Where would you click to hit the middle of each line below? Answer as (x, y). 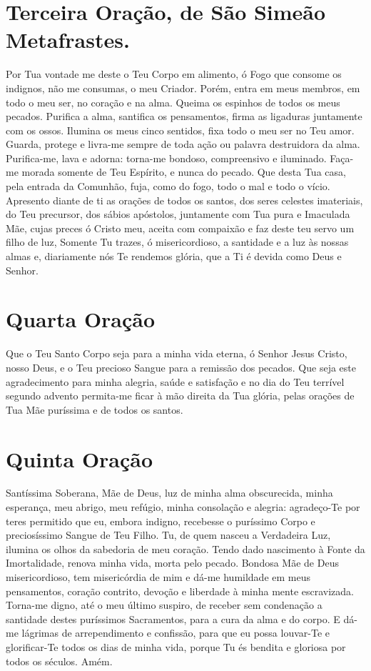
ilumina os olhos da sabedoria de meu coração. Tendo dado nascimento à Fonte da (185, 548)
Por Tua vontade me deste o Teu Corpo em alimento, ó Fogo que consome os (174, 74)
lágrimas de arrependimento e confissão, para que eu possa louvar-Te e (176, 633)
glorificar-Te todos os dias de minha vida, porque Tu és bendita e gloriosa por (176, 646)
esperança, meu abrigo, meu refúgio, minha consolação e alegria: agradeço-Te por (183, 507)
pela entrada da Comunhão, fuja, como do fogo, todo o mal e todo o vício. (168, 186)
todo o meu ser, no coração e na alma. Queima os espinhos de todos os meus (173, 102)
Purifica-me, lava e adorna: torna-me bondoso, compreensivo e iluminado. (166, 158)
